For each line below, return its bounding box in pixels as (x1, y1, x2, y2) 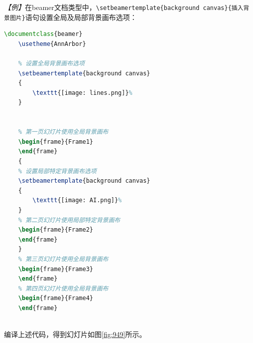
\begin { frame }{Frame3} (18, 265, 93, 273)
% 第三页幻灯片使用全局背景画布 (18, 255, 109, 263)
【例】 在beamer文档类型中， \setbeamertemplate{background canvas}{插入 (4, 2, 244, 12)
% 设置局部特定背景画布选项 (18, 167, 97, 175)
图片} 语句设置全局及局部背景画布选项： (9, 11, 137, 22)
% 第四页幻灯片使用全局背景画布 (18, 285, 109, 292)
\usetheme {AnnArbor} (18, 40, 86, 47)
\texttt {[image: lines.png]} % (32, 89, 132, 96)
